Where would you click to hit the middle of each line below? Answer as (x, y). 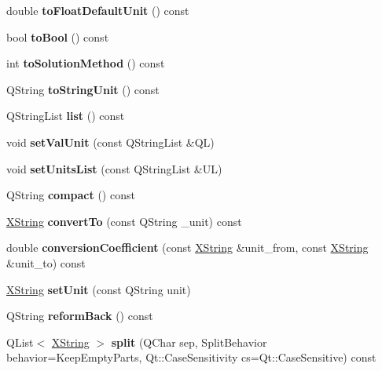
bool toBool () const (58, 36)
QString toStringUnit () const (83, 89)
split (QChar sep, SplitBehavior (189, 342)
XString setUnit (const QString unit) (99, 289)
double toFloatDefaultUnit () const (98, 10)
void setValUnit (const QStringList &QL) (110, 142)
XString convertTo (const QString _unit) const (124, 221)
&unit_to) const (46, 262)
